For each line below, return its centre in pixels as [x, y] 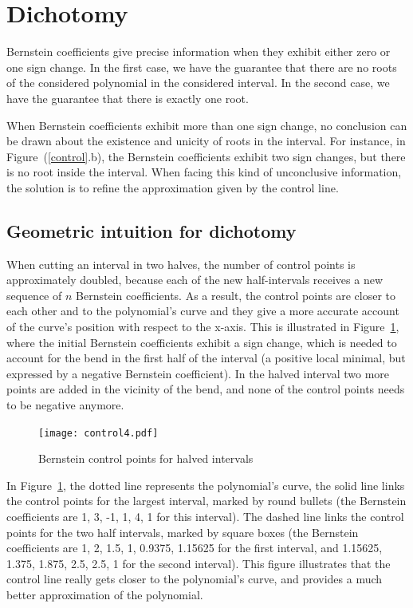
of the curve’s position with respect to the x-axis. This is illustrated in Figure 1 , [203, 327]
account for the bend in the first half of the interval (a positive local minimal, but [206, 358]
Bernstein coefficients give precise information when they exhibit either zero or [199, 51]
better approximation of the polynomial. [105, 595]
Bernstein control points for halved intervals [146, 458]
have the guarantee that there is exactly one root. [128, 98]
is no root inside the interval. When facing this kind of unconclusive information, [204, 172]
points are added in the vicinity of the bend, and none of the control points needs [206, 389]
